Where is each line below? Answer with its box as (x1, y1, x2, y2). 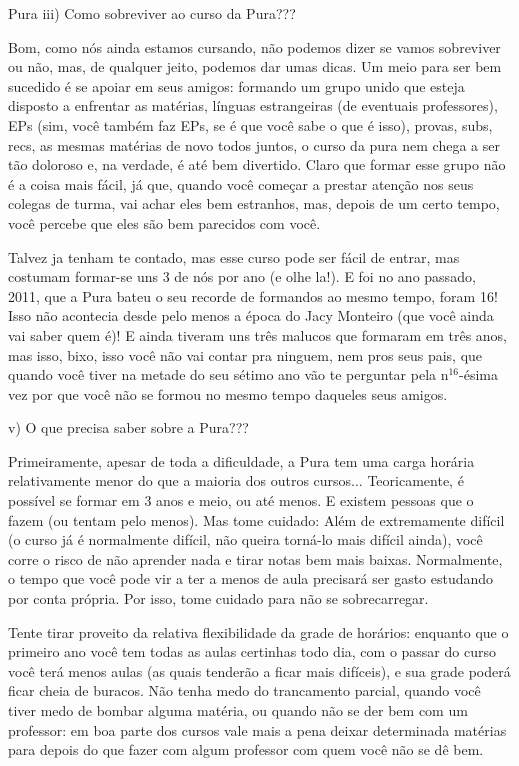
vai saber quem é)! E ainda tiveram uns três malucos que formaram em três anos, (8, 324, 507, 345)
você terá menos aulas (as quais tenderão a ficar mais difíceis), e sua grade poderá (8, 660, 511, 681)
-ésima (459, 364, 498, 385)
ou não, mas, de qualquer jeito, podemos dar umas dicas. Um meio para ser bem (8, 56, 502, 77)
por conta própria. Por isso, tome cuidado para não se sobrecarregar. (8, 588, 429, 609)
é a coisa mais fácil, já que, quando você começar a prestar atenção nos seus (8, 173, 474, 194)
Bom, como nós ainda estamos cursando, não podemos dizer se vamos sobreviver (8, 36, 501, 57)
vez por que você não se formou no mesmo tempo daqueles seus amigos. (8, 383, 448, 404)
